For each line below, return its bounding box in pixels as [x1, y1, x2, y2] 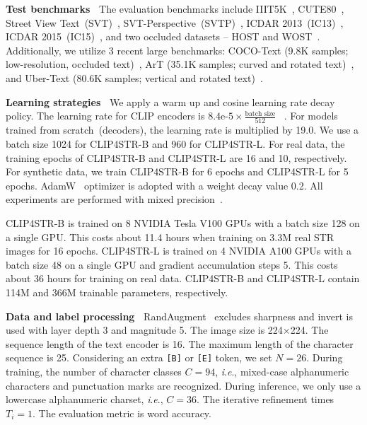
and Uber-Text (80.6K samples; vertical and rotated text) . [6, 70, 263, 85]
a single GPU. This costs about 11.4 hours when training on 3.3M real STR [6, 229, 334, 244]
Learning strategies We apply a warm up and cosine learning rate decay [6, 94, 335, 109]
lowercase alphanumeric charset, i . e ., [6, 392, 163, 407]
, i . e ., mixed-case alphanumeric [215, 364, 349, 379]
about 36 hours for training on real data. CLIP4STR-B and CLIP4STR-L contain [6, 271, 360, 286]
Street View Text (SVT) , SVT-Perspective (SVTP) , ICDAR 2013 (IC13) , [6, 15, 344, 30]
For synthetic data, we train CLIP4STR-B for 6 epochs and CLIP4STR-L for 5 [6, 164, 349, 179]
